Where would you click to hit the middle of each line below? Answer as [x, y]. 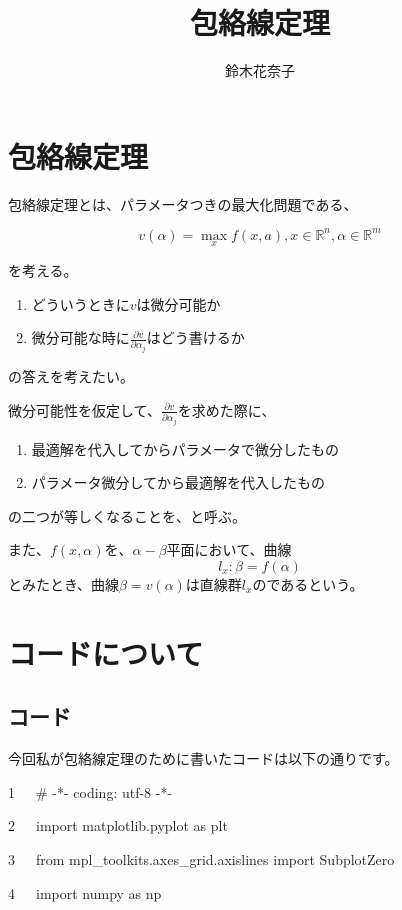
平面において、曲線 [229, 549]
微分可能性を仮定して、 [84, 409]
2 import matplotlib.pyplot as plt [118, 825]
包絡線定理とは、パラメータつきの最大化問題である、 [183, 203]
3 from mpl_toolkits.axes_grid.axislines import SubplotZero [201, 858]
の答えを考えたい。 [71, 376]
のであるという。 [308, 584]
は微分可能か [178, 303]
